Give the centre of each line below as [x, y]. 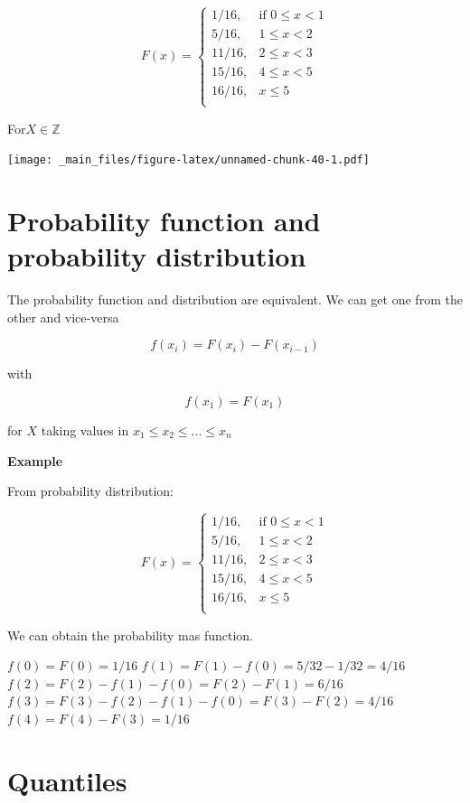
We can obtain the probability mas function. [130, 635]
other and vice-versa [63, 317]
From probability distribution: [91, 491]
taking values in [85, 430]
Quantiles [67, 780]
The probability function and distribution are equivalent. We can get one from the [235, 299]
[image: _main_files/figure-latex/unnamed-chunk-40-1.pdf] [188, 160]
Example [35, 460]
